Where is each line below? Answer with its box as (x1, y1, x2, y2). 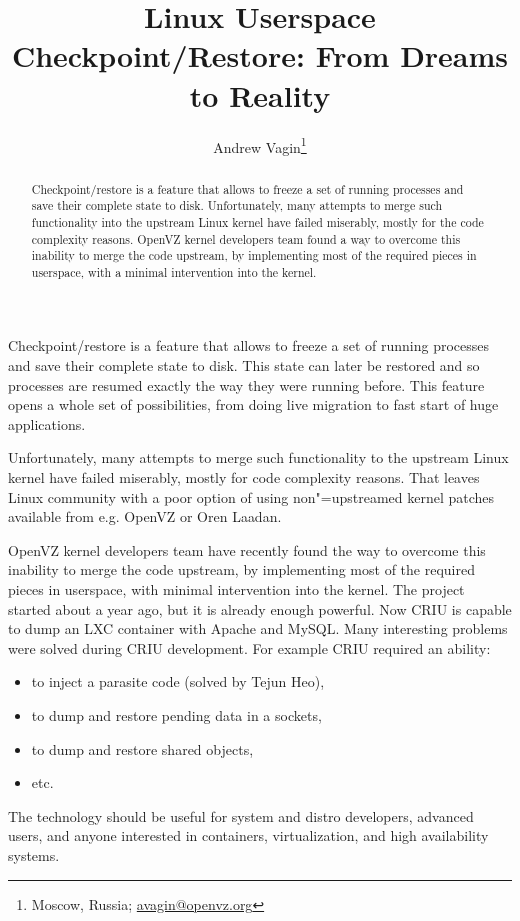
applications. (8, 413, 86, 434)
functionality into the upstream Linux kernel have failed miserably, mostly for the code (31, 213, 484, 230)
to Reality (189, 74, 331, 115)
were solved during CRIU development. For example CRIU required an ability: (8, 637, 491, 658)
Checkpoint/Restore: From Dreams (11, 35, 509, 76)
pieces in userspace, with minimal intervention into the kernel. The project (8, 579, 465, 600)
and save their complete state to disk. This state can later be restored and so (8, 355, 480, 376)
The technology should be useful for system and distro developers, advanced (8, 805, 474, 826)
